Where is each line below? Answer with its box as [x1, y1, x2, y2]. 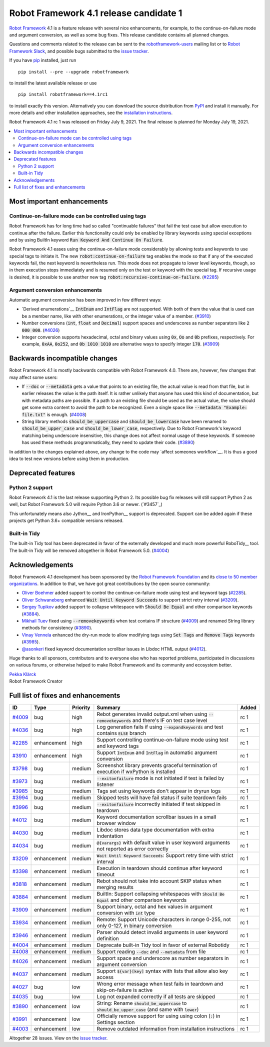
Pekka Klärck [9, 671, 36, 677]
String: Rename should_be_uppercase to [96, 1000, 187, 1007]
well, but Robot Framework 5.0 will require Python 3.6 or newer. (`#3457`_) [9, 501, 162, 507]
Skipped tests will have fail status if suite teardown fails [96, 794, 227, 801]
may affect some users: [9, 374, 58, 380]
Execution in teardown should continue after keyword [96, 865, 222, 872]
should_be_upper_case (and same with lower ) [96, 1006, 199, 1013]
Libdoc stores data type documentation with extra [96, 826, 214, 833]
